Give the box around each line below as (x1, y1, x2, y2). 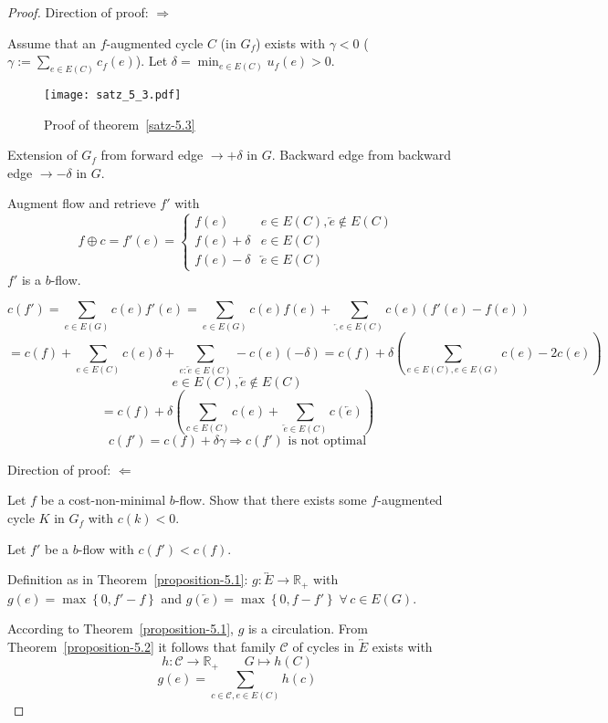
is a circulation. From (247, 619, 368, 638)
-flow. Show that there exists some (174, 490, 367, 509)
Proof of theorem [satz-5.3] (44, 114, 195, 133)
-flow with (78, 539, 134, 558)
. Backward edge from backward (271, 145, 452, 164)
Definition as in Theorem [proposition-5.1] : (7, 570, 248, 589)
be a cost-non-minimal (40, 490, 166, 509)
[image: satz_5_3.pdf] (44, 89, 182, 102)
